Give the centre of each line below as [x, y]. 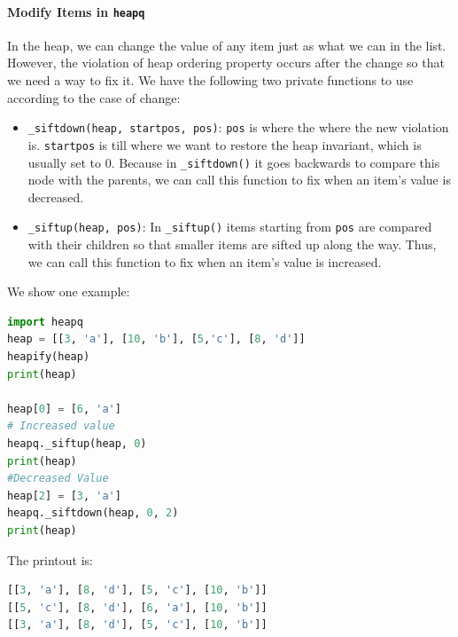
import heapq [45, 322]
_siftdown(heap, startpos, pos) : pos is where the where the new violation [238, 127]
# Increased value [61, 426]
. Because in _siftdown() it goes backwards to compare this [276, 162]
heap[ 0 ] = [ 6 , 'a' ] [64, 409]
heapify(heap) [49, 357]
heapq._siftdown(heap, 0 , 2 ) [93, 513]
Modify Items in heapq [76, 11]
